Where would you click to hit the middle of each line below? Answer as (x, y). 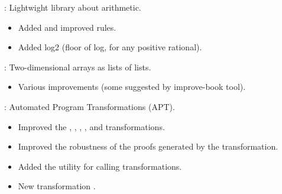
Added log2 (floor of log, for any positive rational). (110, 47)
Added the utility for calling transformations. (100, 166)
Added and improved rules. (67, 27)
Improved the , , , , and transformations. (91, 126)
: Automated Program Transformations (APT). (90, 106)
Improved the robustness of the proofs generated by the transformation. (148, 146)
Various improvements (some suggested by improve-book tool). (132, 87)
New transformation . (57, 186)
